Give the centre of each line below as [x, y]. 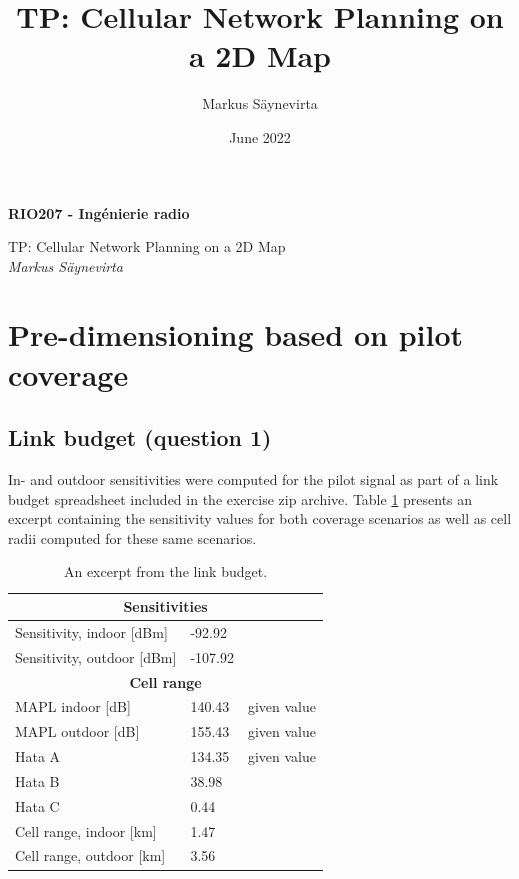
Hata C [37, 805]
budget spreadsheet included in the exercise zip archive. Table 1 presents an [240, 498]
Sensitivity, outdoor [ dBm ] [96, 656]
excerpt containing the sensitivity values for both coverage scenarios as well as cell [260, 518]
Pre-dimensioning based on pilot [236, 334]
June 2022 [260, 136]
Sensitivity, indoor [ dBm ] [91, 631]
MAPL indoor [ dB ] [73, 706]
